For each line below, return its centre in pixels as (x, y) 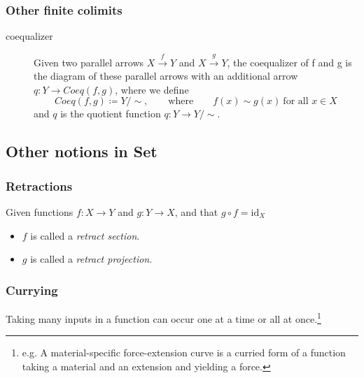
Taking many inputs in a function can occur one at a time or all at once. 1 (163, 317)
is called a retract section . (85, 235)
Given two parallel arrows (89, 62)
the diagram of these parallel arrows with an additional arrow (166, 76)
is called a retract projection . (91, 259)
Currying (32, 290)
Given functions (40, 211)
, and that (196, 211)
